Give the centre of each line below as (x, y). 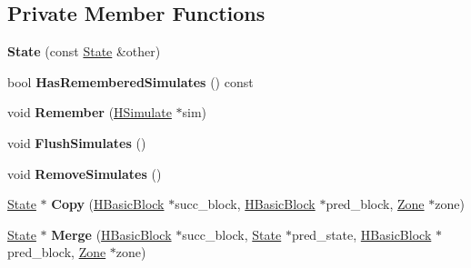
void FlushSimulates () (77, 142)
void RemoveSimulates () (85, 173)
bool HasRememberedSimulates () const (130, 81)
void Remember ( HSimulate (90, 112)
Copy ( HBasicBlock (108, 204)
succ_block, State (232, 234)
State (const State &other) (84, 51)
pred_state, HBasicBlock (361, 234)
